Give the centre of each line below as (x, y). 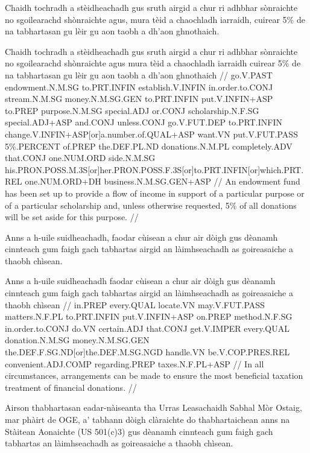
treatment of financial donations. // (71, 387)
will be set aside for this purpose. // (72, 217)
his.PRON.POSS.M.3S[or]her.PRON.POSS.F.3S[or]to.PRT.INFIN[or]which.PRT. (154, 169)
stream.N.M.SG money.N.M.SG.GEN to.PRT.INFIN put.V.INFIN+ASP (139, 99)
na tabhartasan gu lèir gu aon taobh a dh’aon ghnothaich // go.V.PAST (139, 74)
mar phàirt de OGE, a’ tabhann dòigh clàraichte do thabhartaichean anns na (147, 419)
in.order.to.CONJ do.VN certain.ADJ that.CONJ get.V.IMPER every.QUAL (147, 328)
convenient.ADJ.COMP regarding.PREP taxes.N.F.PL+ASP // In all (134, 363)
